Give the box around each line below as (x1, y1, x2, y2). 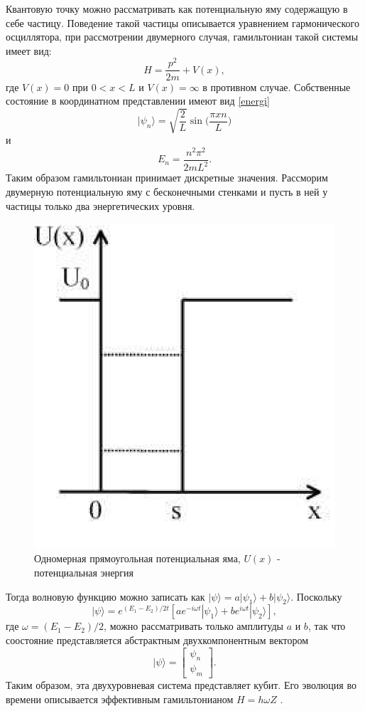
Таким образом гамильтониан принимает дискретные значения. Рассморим (6, 170, 328, 185)
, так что (307, 618, 346, 633)
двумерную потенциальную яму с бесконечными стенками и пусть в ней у (6, 184, 328, 199)
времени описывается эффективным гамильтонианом (6, 691, 234, 706)
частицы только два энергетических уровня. (6, 198, 195, 213)
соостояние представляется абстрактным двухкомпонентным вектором (6, 633, 309, 647)
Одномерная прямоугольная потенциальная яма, (34, 551, 241, 566)
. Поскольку (290, 589, 342, 604)
